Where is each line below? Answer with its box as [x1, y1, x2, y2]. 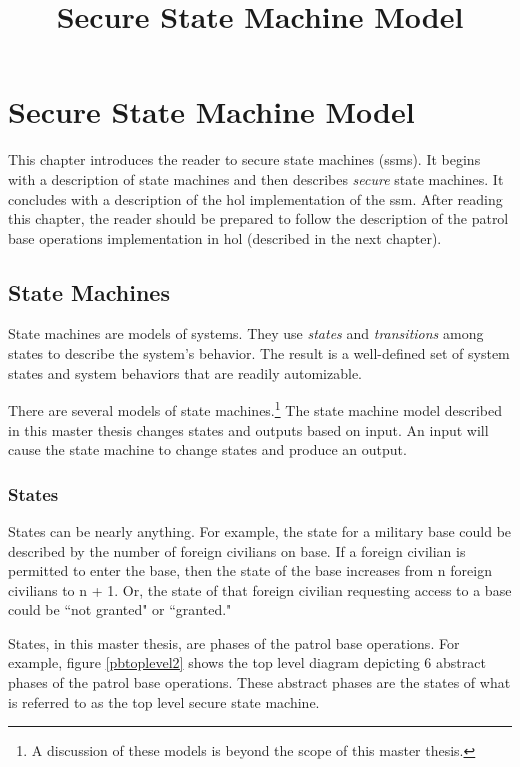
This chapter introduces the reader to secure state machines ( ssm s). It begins [8, 149, 481, 170]
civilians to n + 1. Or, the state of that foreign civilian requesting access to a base [8, 579, 512, 600]
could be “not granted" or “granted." [8, 599, 232, 620]
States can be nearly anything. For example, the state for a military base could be [8, 520, 512, 541]
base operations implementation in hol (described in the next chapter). [8, 227, 442, 248]
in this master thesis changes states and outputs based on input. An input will [8, 419, 489, 440]
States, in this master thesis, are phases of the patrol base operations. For [8, 632, 460, 653]
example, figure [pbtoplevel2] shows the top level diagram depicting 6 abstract [8, 652, 486, 673]
